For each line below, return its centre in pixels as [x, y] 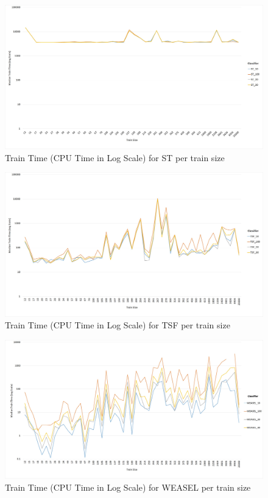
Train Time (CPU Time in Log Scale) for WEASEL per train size [128, 487]
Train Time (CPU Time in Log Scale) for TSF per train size [118, 325]
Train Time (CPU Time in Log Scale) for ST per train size [115, 157]
